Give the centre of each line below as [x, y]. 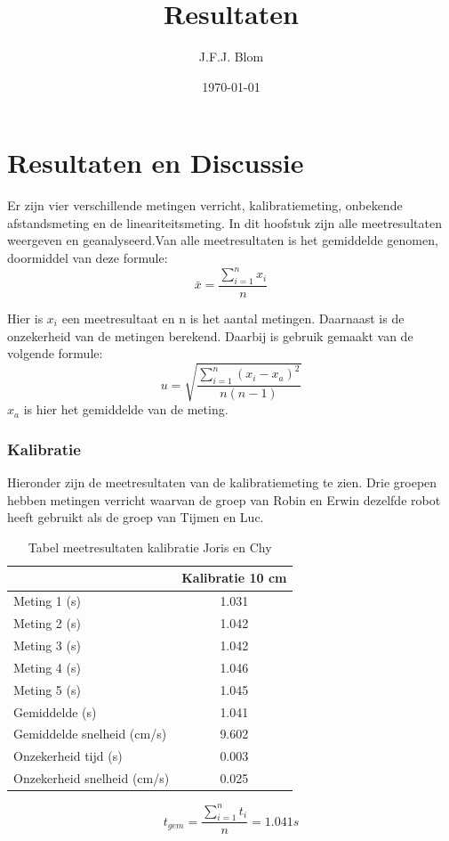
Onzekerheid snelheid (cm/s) [92, 778]
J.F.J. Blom [231, 57]
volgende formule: [55, 353]
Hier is [25, 318]
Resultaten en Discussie [156, 163]
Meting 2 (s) [47, 623]
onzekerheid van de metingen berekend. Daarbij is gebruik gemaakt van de [210, 335]
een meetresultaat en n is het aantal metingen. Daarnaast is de [233, 318]
